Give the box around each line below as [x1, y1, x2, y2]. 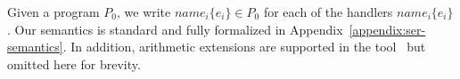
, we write [116, 3, 171, 20]
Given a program [7, 3, 100, 20]
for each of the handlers [263, 3, 393, 20]
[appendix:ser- [349, 20, 426, 38]
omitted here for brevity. [7, 54, 141, 73]
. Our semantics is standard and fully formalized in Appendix [7, 20, 343, 38]
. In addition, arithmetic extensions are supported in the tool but [62, 37, 426, 56]
